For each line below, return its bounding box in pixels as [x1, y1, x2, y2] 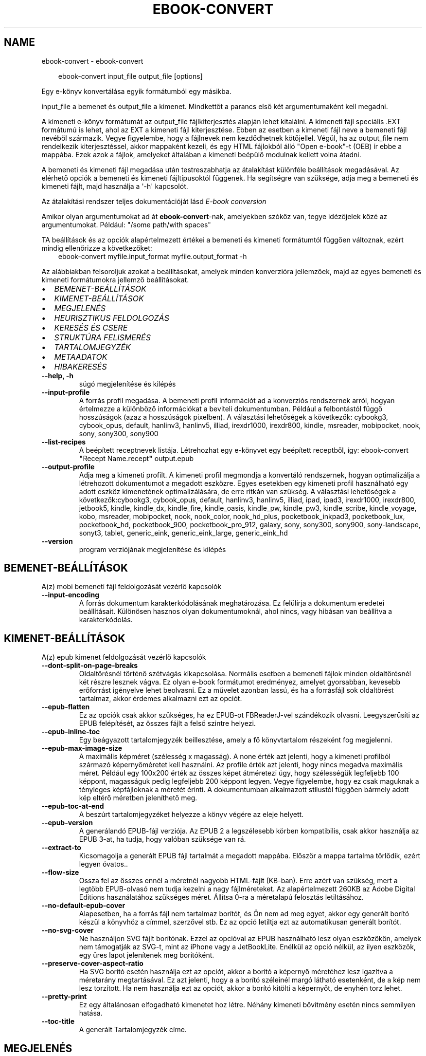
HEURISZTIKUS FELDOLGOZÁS [54, 313, 169, 323]
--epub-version [41, 818, 93, 827]
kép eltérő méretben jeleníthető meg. [79, 794, 197, 802]
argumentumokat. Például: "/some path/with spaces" [41, 220, 211, 229]
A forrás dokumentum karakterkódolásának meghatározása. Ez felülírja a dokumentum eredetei [79, 599, 385, 608]
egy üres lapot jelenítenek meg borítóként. [79, 951, 214, 960]
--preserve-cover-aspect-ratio [41, 959, 143, 968]
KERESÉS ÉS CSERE [54, 322, 128, 333]
